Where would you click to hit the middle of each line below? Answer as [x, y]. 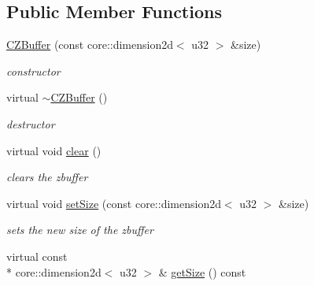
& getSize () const [202, 271]
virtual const [37, 256]
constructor [33, 71]
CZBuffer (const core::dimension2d [90, 45]
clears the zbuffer [47, 177]
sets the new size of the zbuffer [80, 230]
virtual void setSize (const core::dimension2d [114, 203]
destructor [31, 123]
